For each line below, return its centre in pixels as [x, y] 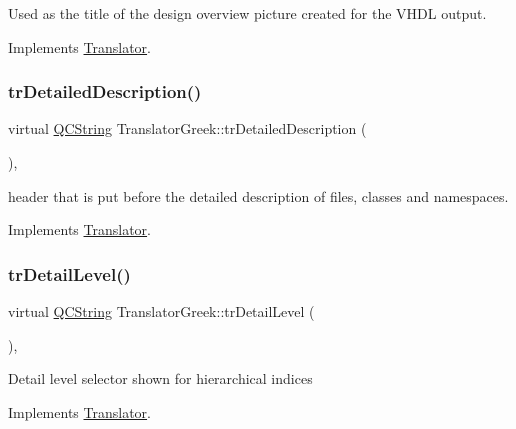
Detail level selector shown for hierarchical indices [160, 378]
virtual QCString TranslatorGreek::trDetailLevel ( [161, 311]
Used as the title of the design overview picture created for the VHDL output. [247, 13]
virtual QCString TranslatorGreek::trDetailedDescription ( [187, 128]
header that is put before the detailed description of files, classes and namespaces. [258, 195]
